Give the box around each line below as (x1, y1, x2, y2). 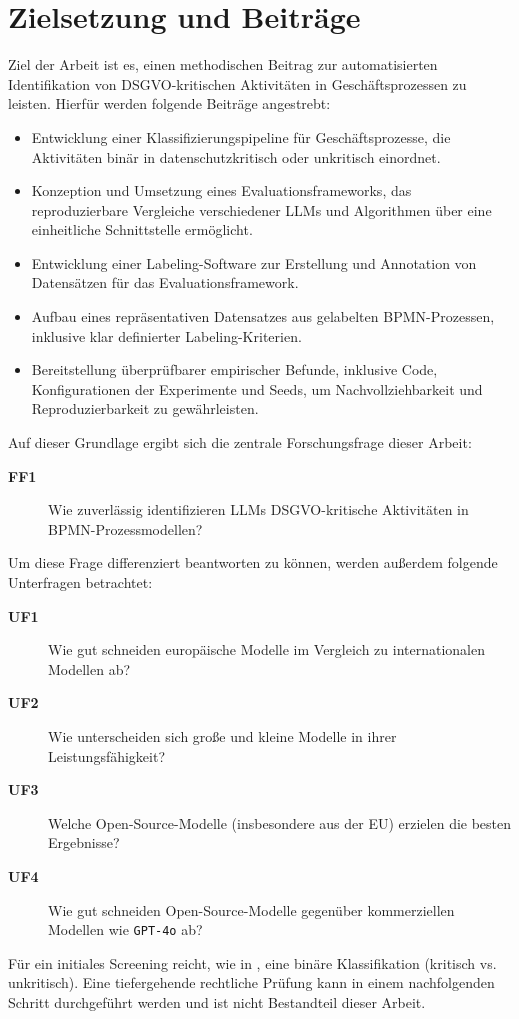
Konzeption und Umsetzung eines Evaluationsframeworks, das (31, 180, 412, 201)
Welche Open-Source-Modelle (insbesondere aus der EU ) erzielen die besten (48, 812, 512, 833)
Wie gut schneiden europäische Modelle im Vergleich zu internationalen (48, 639, 485, 660)
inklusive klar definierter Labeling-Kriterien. (31, 325, 302, 346)
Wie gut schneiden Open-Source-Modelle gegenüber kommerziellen (48, 899, 455, 920)
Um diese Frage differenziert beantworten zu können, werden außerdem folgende (8, 552, 498, 573)
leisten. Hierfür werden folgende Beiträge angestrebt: (8, 93, 331, 114)
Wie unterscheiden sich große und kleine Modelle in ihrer (48, 725, 397, 746)
